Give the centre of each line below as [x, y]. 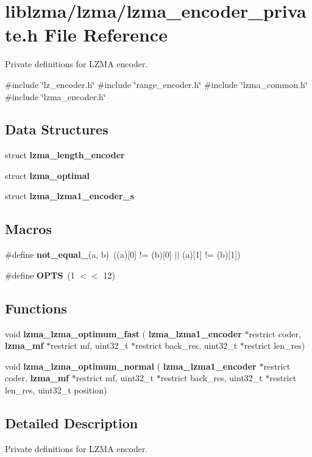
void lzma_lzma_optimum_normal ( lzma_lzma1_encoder [131, 366]
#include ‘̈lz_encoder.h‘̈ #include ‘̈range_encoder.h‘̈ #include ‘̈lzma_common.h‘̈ [156, 84]
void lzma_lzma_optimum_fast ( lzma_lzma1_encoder [123, 333]
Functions [36, 308]
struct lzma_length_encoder [65, 155]
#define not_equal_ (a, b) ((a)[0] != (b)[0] [88, 254]
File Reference [106, 35]
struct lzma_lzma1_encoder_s [70, 196]
